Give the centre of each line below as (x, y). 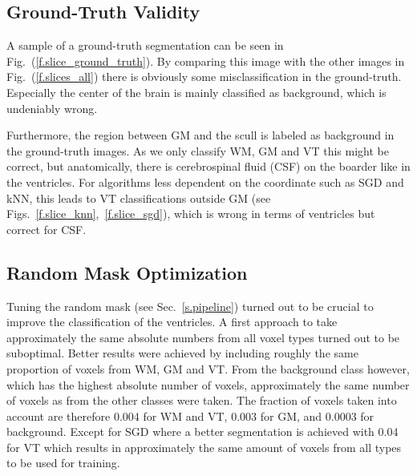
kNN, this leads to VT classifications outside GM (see (139, 198)
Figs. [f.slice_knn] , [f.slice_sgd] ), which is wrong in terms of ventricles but (191, 214)
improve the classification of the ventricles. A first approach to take (172, 322)
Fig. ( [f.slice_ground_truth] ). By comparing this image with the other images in (206, 61)
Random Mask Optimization (127, 272)
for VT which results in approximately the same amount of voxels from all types (204, 447)
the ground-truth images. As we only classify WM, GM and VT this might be (198, 150)
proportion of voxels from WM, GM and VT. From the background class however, (208, 368)
